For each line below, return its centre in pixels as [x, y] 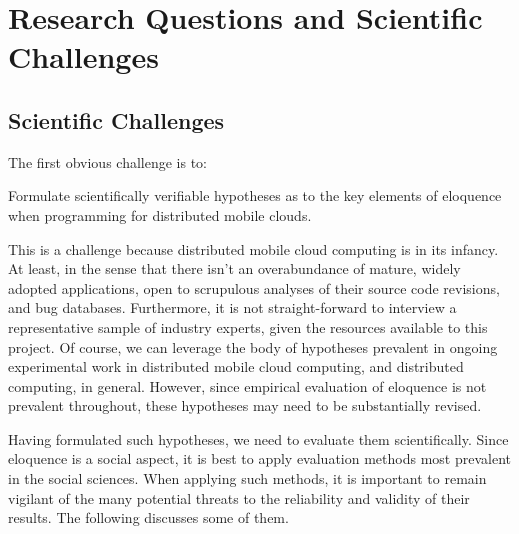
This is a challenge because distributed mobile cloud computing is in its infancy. [253, 248]
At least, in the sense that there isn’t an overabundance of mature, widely [234, 268]
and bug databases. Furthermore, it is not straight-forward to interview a [232, 307]
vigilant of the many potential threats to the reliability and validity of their [239, 497]
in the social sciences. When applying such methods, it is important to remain [247, 478]
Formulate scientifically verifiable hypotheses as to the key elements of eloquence [255, 195]
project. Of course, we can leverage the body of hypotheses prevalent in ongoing [253, 346]
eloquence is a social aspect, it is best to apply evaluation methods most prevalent [259, 458]
